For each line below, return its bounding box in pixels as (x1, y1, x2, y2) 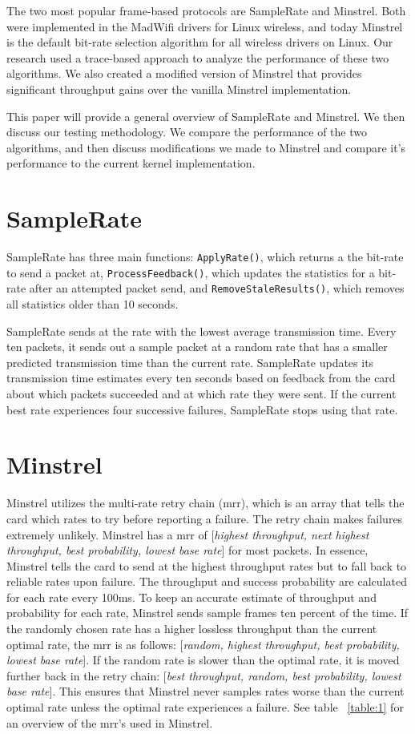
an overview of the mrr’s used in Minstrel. (6, 714, 213, 731)
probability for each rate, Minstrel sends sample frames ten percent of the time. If (6, 604, 409, 621)
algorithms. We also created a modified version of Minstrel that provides (6, 65, 362, 82)
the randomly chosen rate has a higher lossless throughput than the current (6, 620, 377, 637)
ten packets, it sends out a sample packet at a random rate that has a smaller (6, 338, 388, 355)
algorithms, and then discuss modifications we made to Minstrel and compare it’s (6, 139, 406, 155)
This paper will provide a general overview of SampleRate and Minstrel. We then (6, 107, 405, 124)
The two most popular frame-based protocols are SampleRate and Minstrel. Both (6, 2, 406, 18)
